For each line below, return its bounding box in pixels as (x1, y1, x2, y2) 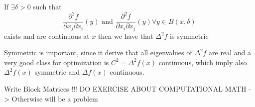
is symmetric (170, 30, 209, 41)
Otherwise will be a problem (11, 93, 98, 104)
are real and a (209, 47, 251, 58)
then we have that (98, 30, 153, 41)
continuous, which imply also (158, 57, 247, 67)
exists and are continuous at (4, 30, 90, 41)
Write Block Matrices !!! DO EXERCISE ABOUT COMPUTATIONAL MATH (4, 83, 247, 94)
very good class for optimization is (4, 57, 109, 67)
